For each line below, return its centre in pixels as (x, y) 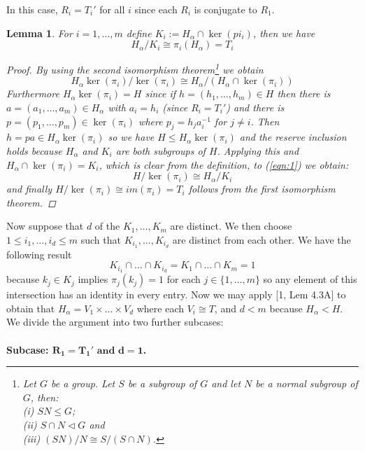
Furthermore (33, 93)
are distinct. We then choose (231, 226)
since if (160, 93)
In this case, (32, 9)
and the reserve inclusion (293, 137)
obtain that (31, 308)
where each (160, 308)
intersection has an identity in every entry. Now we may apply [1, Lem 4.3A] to (176, 294)
